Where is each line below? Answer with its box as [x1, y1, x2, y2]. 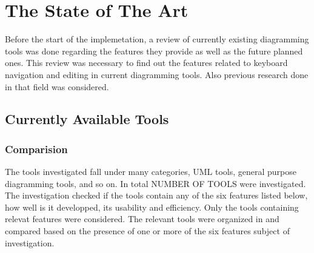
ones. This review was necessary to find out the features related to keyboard [5, 56, 288, 69]
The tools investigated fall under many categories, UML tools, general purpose [5, 165, 297, 178]
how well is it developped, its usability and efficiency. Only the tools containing [5, 200, 299, 213]
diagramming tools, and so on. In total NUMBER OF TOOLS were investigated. [5, 177, 306, 189]
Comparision [5, 141, 68, 156]
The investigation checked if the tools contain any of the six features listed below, [5, 189, 308, 202]
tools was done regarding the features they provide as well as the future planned [5, 44, 303, 57]
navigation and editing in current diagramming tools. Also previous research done [5, 68, 309, 80]
